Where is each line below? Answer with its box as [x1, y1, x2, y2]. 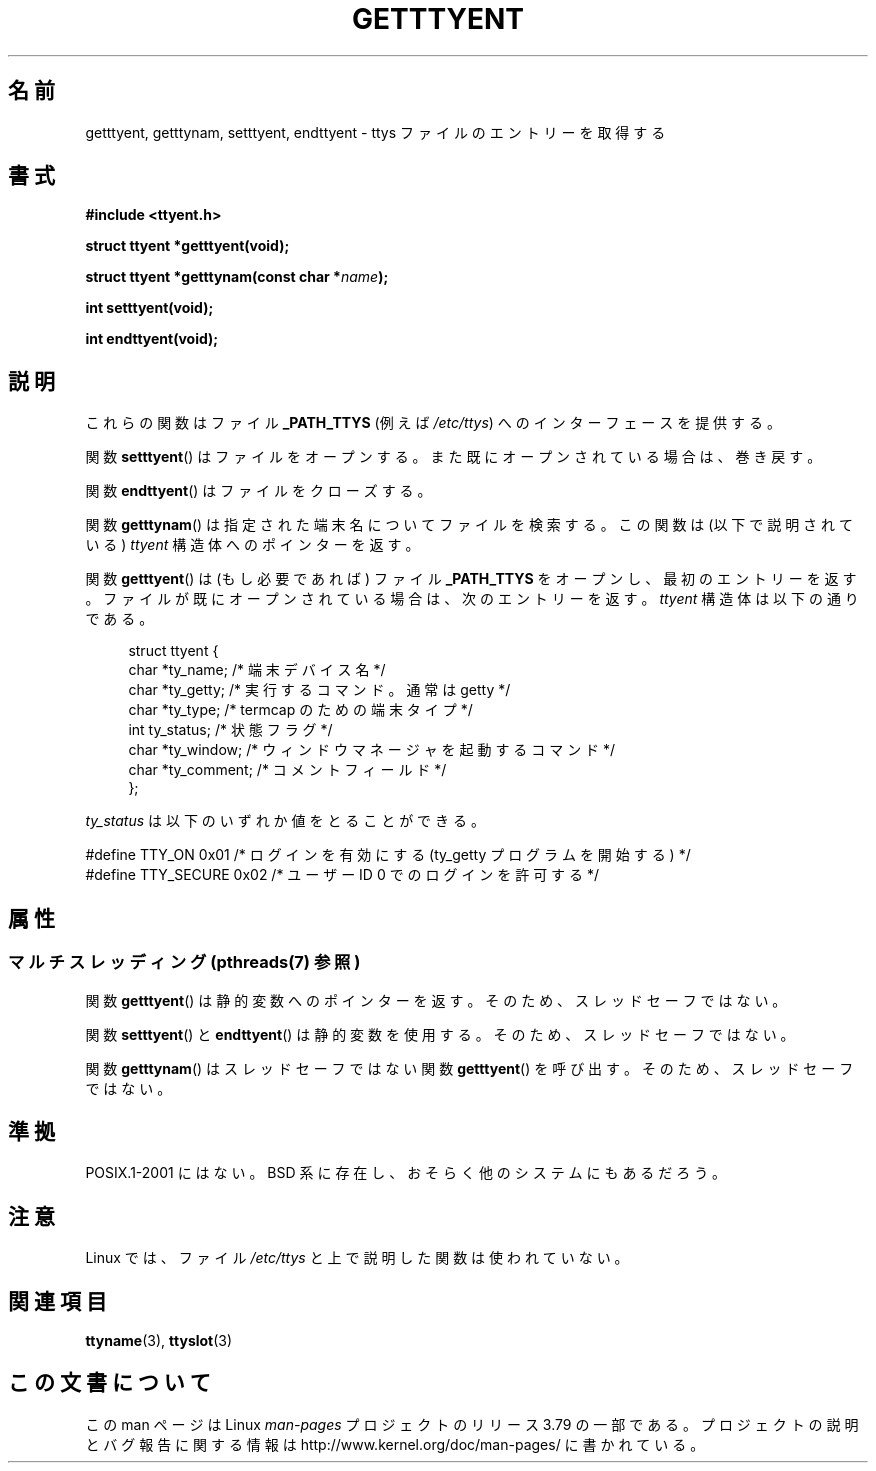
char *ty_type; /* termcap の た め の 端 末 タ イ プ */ [128, 701, 473, 719]
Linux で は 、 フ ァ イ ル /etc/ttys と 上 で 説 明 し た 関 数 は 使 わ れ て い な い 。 [85, 1249, 629, 1267]
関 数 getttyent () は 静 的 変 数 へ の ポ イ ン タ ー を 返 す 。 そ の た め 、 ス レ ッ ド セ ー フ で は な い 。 [85, 991, 787, 1009]
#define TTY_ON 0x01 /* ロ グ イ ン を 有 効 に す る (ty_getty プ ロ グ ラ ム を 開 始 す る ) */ [85, 846, 691, 864]
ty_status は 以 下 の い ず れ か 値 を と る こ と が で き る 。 [85, 812, 485, 830]
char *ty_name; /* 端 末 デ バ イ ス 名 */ [128, 661, 386, 679]
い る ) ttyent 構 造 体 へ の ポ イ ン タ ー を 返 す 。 [85, 536, 420, 554]
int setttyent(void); [85, 299, 214, 317]
